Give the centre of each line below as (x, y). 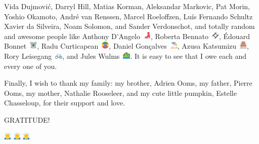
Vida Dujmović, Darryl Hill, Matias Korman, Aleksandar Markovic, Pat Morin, (127, 6)
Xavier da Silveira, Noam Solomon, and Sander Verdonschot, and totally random (129, 26)
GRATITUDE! (27, 119)
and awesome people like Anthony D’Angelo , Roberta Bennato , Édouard (127, 36)
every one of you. (31, 66)
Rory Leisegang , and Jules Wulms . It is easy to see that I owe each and (125, 56)
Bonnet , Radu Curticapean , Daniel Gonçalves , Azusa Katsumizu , (127, 46)
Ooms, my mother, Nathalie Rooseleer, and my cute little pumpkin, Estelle (120, 93)
